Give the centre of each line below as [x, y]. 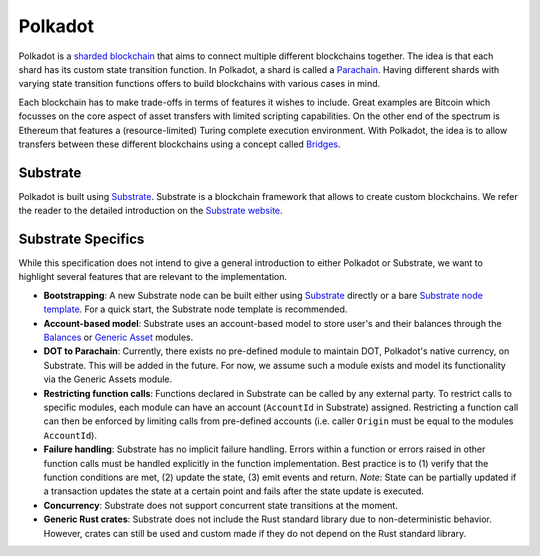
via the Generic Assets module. [108, 379]
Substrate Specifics [81, 239]
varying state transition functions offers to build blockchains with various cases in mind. [199, 84]
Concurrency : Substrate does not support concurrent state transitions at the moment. [221, 505]
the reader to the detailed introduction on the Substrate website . [151, 211]
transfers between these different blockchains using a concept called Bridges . [179, 144]
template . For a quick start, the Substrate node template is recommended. [195, 309]
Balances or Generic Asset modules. [118, 337]
